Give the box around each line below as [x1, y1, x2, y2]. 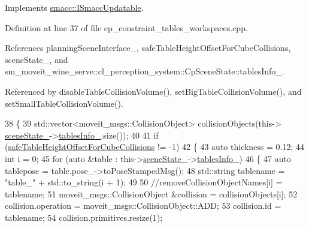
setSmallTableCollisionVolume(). [5, 97, 123, 109]
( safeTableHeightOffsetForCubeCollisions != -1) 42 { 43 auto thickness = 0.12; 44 [5, 140, 305, 153]
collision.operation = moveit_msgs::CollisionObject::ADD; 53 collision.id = [5, 199, 281, 212]
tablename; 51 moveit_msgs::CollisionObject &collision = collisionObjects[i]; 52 [5, 187, 298, 200]
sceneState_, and [5, 53, 68, 65]
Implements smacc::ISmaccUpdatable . [5, 1, 144, 13]
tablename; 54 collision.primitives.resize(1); [5, 211, 163, 223]
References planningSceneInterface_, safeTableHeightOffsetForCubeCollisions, [5, 41, 291, 54]
